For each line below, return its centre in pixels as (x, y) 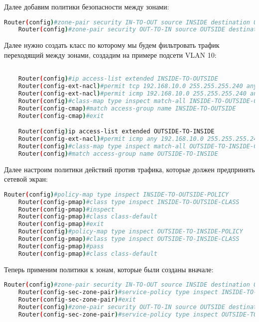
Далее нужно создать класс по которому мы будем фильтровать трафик (112, 45)
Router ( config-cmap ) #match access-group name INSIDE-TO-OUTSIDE (127, 108)
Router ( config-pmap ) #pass (61, 246)
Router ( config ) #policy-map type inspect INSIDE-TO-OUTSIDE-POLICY (117, 194)
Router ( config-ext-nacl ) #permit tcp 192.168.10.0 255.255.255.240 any (138, 86)
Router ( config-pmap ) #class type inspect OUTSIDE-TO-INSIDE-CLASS (129, 239)
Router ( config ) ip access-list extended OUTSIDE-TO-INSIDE (116, 132)
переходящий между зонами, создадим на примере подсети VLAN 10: (110, 54)
